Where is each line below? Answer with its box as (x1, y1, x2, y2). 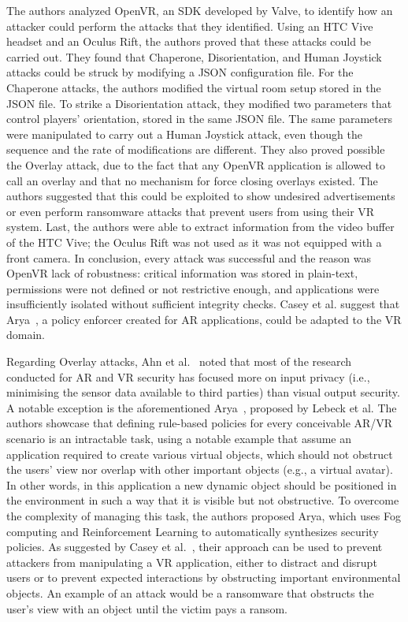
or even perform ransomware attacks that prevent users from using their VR (6, 203, 375, 219)
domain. (6, 326, 46, 343)
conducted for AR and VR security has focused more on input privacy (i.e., (6, 368, 370, 385)
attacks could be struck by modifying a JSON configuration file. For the (6, 64, 354, 80)
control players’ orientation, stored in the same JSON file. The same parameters (6, 110, 392, 127)
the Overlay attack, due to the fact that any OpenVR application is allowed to (6, 156, 385, 173)
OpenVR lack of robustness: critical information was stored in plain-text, (6, 265, 358, 281)
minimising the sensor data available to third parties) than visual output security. (6, 384, 400, 400)
